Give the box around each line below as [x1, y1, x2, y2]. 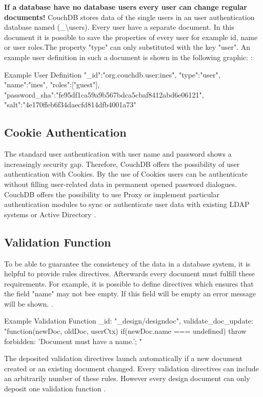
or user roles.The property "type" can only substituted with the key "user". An [4, 42, 251, 52]
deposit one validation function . [4, 383, 106, 394]
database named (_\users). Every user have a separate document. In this [4, 22, 234, 32]
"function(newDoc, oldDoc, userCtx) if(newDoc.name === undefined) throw [4, 326, 247, 336]
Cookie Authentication [4, 124, 127, 140]
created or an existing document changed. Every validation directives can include [4, 363, 259, 373]
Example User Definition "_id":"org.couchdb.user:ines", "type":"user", [4, 69, 220, 80]
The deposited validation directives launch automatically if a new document [4, 353, 242, 364]
